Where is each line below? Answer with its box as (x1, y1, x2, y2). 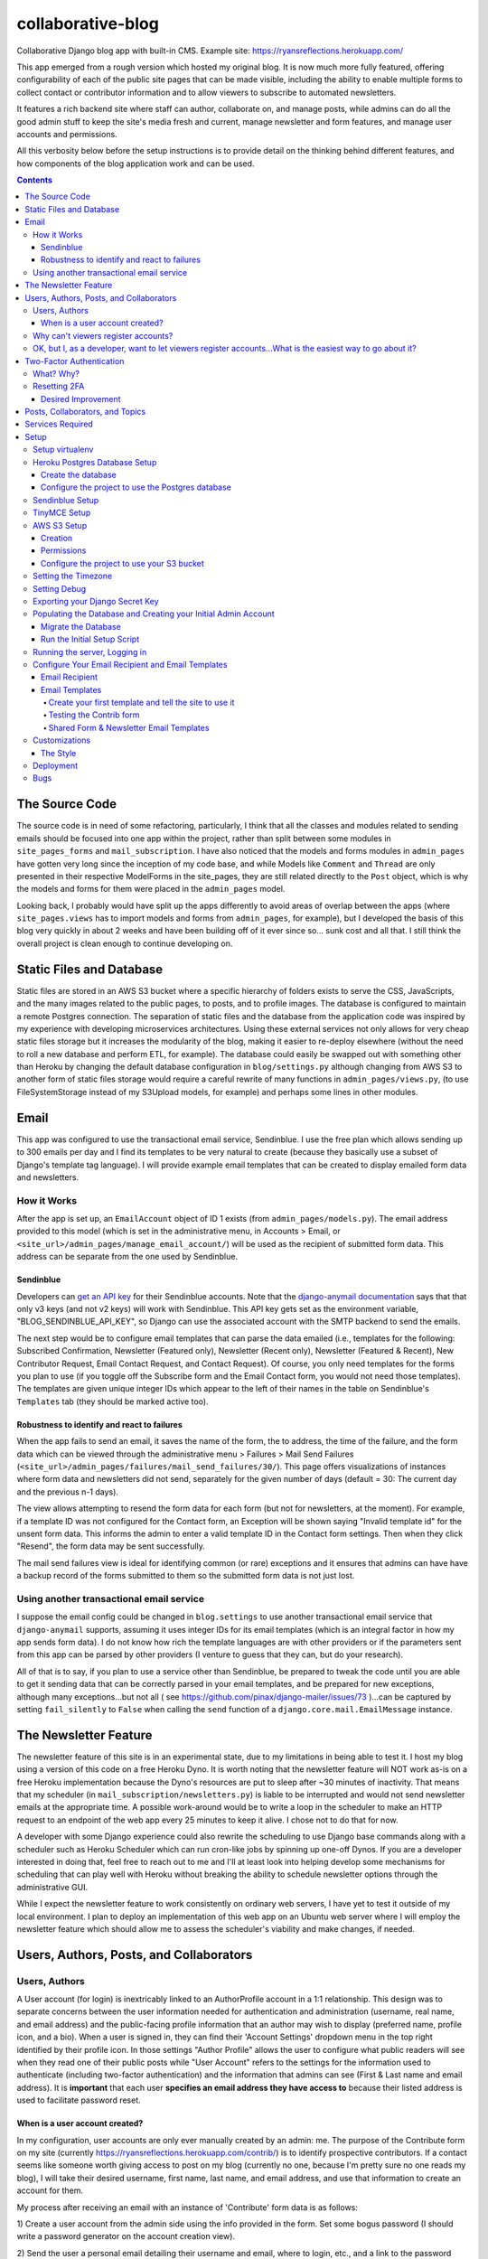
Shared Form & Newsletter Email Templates (48, 722, 210, 733)
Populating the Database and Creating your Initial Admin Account (33, 608, 275, 619)
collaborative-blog (16, 14, 160, 33)
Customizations (33, 735, 91, 745)
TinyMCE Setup (33, 507, 91, 519)
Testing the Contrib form (48, 709, 140, 720)
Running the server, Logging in (33, 646, 147, 657)
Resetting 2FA (33, 380, 85, 392)
